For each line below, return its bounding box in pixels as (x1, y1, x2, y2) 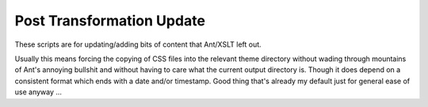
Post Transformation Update (14, 12, 206, 29)
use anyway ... (14, 87, 63, 97)
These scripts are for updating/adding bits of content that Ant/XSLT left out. (14, 40, 262, 49)
